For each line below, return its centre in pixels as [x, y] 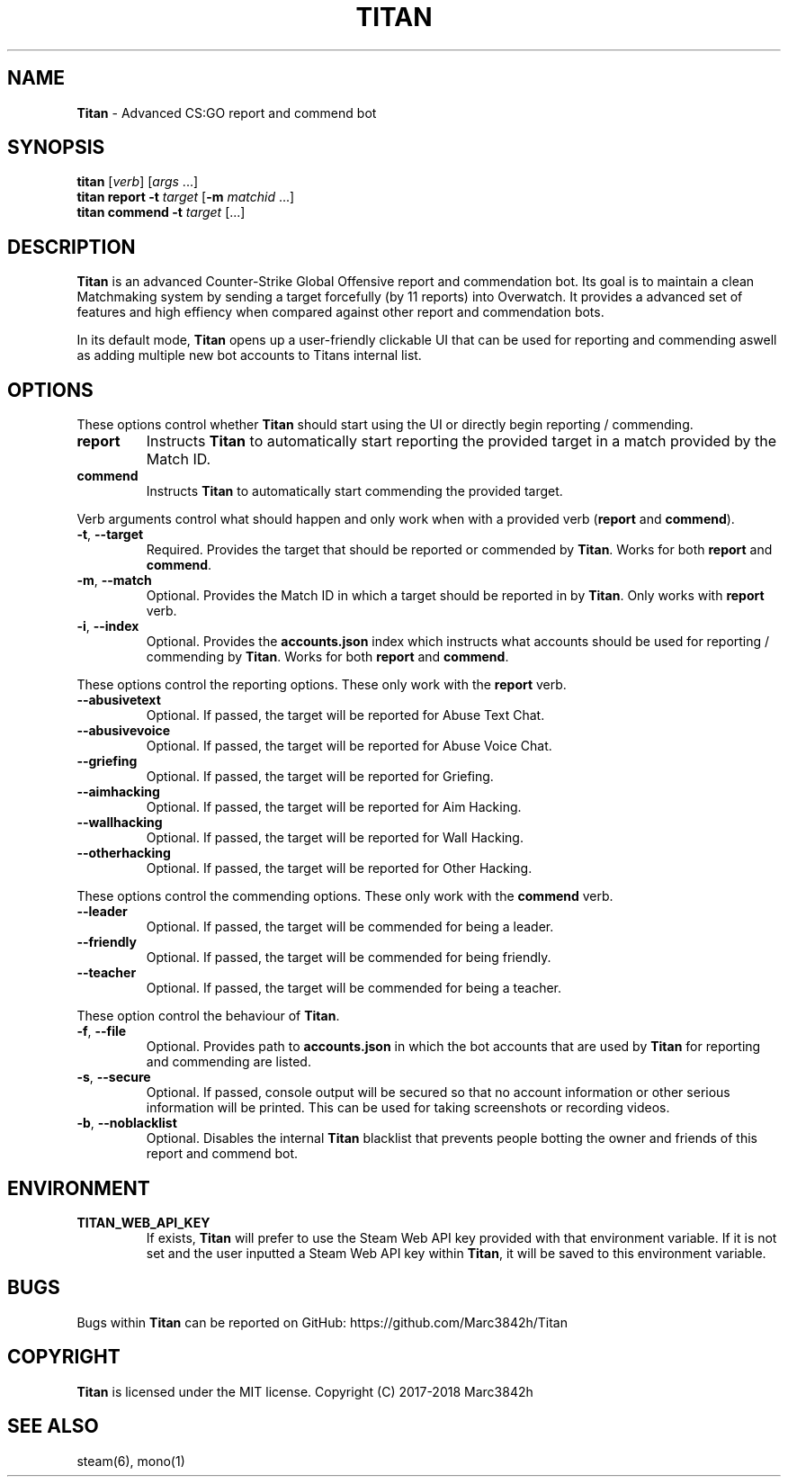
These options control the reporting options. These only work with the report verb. [322, 685]
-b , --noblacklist [127, 1123]
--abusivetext [119, 700]
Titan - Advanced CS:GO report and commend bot [227, 112]
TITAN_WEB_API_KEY [143, 1222]
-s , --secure [114, 1077]
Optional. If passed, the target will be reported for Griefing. [320, 777]
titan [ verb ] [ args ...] [138, 182]
